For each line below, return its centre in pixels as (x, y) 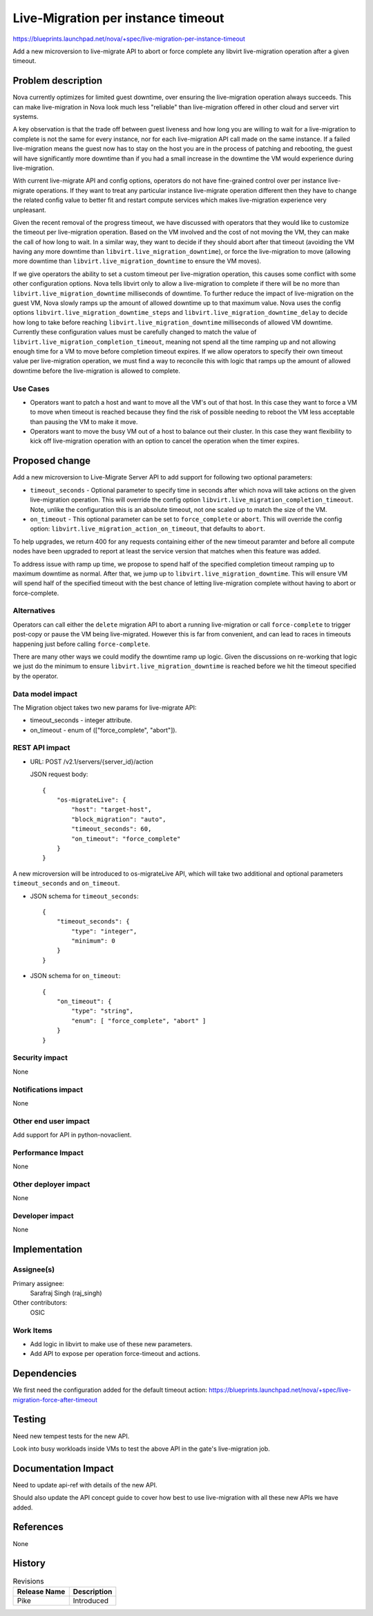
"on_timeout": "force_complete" (126, 838)
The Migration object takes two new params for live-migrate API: (105, 707)
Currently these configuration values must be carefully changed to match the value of (135, 332)
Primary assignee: (39, 1283)
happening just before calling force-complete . (82, 644)
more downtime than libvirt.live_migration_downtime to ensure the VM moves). (137, 261)
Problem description (58, 81)
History (29, 1563)
